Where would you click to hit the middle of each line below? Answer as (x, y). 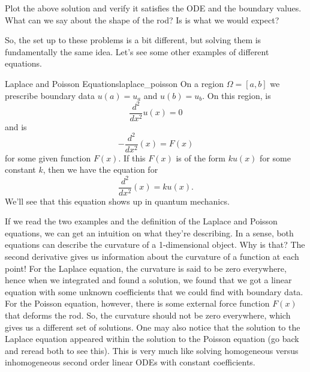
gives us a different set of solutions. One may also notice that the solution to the (153, 327)
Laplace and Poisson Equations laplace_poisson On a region (115, 83)
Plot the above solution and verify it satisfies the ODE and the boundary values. (153, 8)
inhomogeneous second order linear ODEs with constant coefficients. (130, 362)
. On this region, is (237, 95)
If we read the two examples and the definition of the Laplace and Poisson (141, 221)
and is (16, 126)
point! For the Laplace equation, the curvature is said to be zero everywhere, (146, 268)
